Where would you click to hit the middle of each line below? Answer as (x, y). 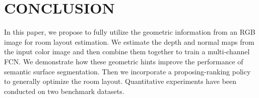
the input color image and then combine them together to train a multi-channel (127, 52)
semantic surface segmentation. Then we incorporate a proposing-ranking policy (127, 71)
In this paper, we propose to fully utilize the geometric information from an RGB (130, 32)
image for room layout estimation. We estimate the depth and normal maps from (129, 41)
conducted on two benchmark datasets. (64, 91)
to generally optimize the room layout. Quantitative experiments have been (120, 81)
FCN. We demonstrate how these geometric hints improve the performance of (124, 61)
